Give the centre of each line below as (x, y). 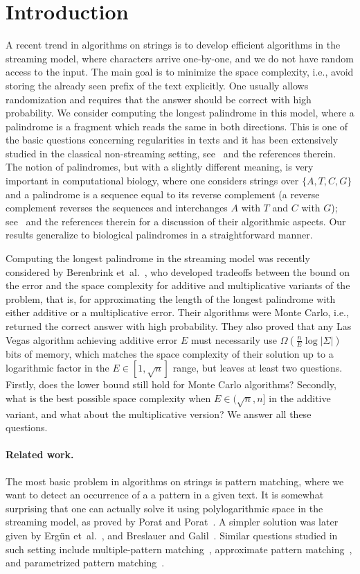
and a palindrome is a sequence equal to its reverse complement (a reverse (163, 194)
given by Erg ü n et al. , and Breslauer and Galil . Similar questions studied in (172, 535)
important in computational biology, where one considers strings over (152, 181)
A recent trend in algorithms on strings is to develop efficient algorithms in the (173, 45)
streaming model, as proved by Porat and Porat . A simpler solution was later (172, 522)
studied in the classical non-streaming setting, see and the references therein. (171, 153)
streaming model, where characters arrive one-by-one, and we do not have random (180, 58)
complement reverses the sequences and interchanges (117, 208)
